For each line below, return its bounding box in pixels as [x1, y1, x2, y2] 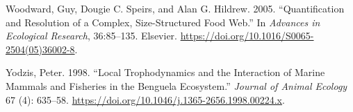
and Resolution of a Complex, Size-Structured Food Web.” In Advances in [6, 15, 320, 29]
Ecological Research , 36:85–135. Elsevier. [6, 28, 177, 43]
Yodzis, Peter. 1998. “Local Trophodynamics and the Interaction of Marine [6, 65, 325, 80]
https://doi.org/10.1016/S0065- [180, 28, 314, 43]
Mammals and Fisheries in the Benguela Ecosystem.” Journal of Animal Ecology [6, 78, 347, 93]
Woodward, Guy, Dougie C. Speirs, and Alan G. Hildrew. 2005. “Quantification [6, 1, 345, 15]
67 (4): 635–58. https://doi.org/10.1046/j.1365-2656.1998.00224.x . [6, 92, 285, 106]
